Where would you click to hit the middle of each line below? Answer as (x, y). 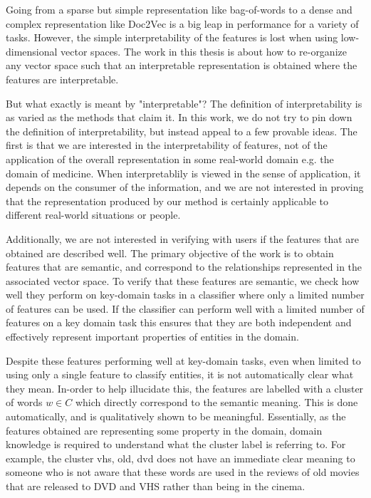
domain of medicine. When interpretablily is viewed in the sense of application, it (183, 173)
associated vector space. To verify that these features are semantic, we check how (183, 280)
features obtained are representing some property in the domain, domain (164, 430)
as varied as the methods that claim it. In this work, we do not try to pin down (179, 117)
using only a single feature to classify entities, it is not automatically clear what (180, 374)
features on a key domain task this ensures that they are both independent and (179, 322)
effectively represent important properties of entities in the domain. (152, 337)
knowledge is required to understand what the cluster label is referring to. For (176, 444)
